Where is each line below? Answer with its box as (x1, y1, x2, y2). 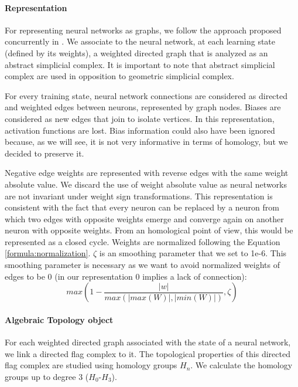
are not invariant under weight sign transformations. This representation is (5, 189, 273, 202)
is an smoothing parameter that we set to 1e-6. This (99, 247, 287, 259)
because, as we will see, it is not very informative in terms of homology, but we (5, 135, 288, 148)
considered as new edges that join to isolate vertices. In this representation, (5, 112, 275, 124)
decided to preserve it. (5, 147, 84, 159)
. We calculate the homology (190, 359, 293, 371)
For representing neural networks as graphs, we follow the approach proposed (5, 23, 282, 36)
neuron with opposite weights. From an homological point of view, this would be (5, 224, 293, 236)
